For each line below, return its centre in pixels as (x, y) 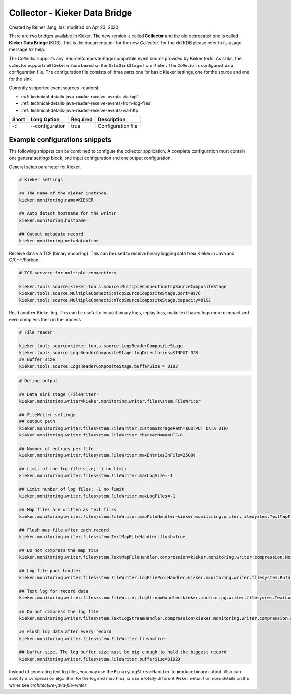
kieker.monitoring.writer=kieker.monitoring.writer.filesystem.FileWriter (110, 401)
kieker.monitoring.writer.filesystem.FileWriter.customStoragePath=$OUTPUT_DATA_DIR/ (124, 428)
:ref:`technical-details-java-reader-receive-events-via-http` (81, 110)
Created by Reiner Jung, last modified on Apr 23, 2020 (64, 27)
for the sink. (21, 79)
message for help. (27, 49)
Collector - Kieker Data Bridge (71, 13)
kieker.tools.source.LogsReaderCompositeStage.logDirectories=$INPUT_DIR (109, 353)
